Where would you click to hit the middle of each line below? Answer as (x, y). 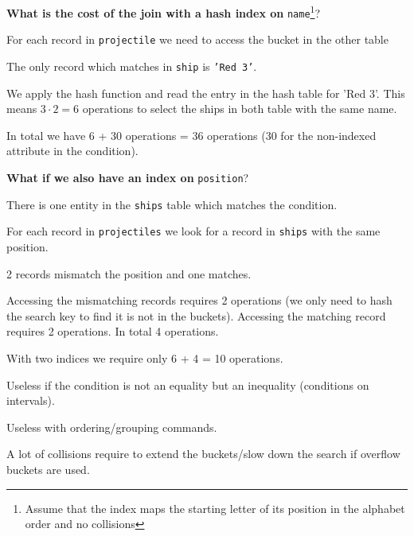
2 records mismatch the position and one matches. (129, 273)
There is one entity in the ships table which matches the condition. (172, 204)
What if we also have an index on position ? (128, 177)
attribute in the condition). (72, 151)
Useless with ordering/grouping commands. (112, 427)
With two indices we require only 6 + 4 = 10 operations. (145, 357)
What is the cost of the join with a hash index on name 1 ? (164, 12)
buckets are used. (48, 469)
